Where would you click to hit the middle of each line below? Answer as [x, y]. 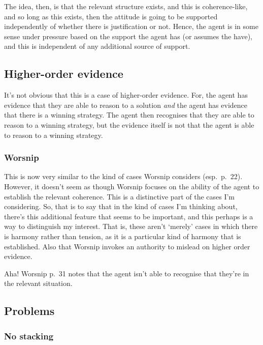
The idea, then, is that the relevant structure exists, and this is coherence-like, [126, 6]
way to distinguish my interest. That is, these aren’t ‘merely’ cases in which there [131, 226]
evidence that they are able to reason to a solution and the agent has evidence [126, 105]
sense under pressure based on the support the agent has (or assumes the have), [128, 36]
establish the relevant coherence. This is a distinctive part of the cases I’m [120, 196]
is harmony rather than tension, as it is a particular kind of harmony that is [123, 236]
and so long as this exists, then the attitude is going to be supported [111, 16]
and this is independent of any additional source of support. [97, 46]
